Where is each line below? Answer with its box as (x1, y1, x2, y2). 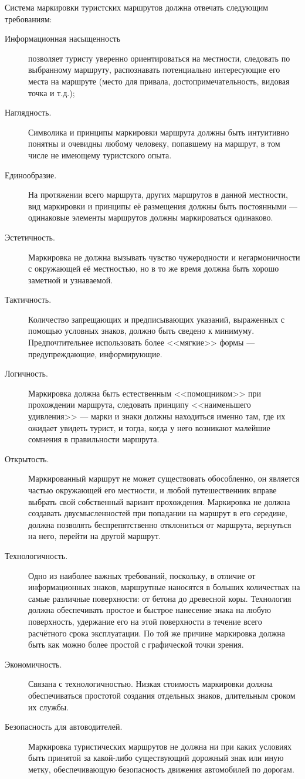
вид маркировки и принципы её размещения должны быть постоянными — (28, 199, 298, 212)
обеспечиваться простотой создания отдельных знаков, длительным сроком (28, 689, 296, 701)
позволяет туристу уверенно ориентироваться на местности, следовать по (28, 52, 290, 64)
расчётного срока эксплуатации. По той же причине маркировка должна (28, 626, 285, 639)
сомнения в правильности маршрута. (28, 433, 160, 445)
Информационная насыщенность (5, 32, 121, 45)
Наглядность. (5, 106, 52, 118)
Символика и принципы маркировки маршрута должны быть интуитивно (28, 126, 289, 138)
